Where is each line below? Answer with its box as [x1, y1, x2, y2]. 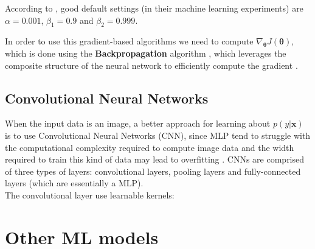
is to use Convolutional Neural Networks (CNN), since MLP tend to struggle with [5, 128, 311, 141]
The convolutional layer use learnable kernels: [5, 188, 175, 201]
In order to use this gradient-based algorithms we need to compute [5, 35, 254, 47]
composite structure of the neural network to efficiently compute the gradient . [5, 58, 298, 71]
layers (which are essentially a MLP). [5, 177, 144, 189]
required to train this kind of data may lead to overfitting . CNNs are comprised [5, 153, 305, 166]
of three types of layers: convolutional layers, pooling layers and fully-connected [5, 164, 301, 177]
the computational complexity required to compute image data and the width [5, 141, 294, 153]
